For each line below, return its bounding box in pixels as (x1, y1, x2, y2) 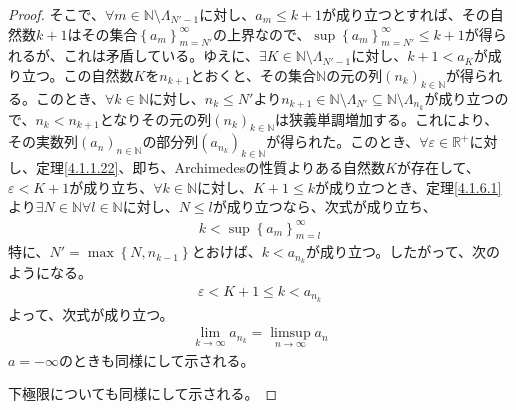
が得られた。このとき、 (266, 131, 420, 152)
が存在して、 (396, 157, 480, 178)
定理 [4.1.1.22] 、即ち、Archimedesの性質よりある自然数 (35, 157, 386, 178)
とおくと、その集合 (190, 64, 317, 85)
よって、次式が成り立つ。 (8, 303, 174, 324)
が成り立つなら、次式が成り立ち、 (212, 196, 437, 217)
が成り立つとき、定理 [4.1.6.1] (315, 176, 502, 197)
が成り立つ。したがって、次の (305, 241, 500, 262)
